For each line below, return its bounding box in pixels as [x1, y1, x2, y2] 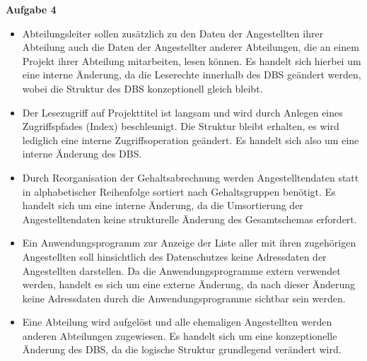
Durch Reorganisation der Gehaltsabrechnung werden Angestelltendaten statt [22, 170, 359, 184]
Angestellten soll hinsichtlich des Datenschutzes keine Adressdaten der [22, 249, 327, 264]
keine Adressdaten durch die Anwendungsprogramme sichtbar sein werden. [22, 290, 346, 305]
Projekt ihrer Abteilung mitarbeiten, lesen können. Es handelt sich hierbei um [22, 53, 361, 68]
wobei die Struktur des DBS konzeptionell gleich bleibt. [22, 81, 263, 95]
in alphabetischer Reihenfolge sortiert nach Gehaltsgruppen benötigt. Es [22, 184, 336, 199]
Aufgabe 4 [6, 2, 57, 16]
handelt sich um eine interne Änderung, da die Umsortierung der [22, 198, 303, 213]
